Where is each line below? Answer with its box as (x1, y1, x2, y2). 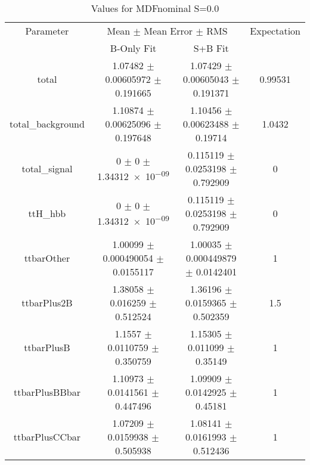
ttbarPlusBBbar (13, 385, 80, 399)
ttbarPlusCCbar (13, 430, 81, 444)
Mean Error (144, 24, 193, 38)
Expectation (250, 24, 300, 38)
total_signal (21, 162, 73, 175)
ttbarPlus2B (21, 296, 73, 309)
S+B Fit (193, 41, 229, 55)
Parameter (25, 24, 69, 38)
